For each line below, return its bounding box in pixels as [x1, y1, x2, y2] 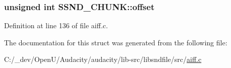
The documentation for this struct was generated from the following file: [4, 37, 227, 47]
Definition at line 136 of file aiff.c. [4, 20, 108, 31]
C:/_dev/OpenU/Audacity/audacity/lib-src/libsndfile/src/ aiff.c [4, 54, 202, 64]
